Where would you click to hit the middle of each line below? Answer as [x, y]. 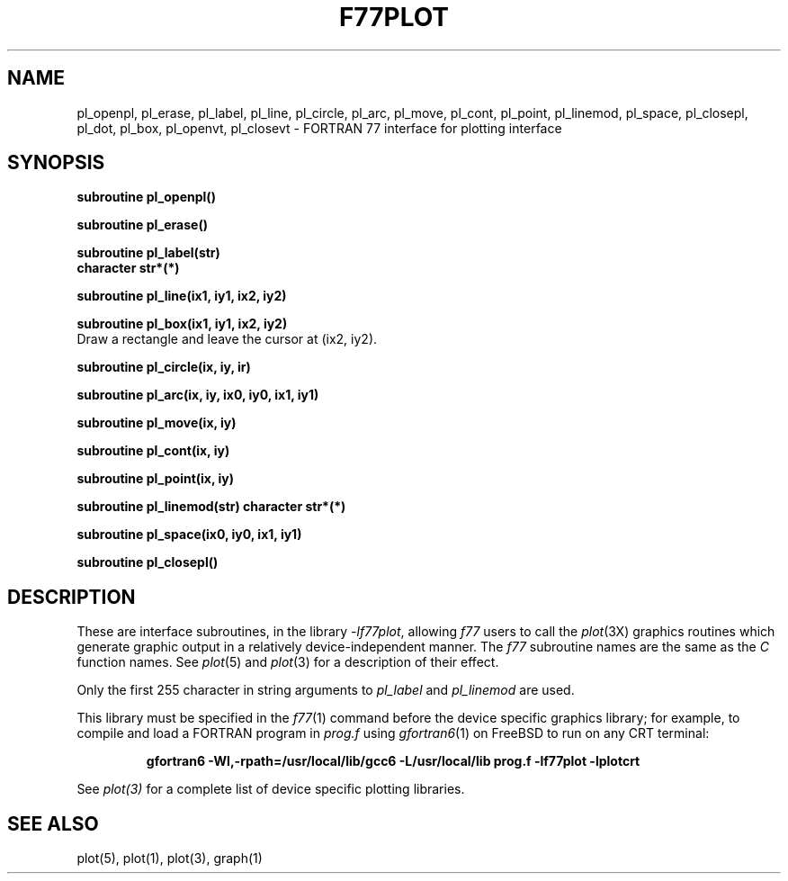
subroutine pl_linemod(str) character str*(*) [211, 507]
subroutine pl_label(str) [148, 253]
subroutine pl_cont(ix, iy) [153, 451]
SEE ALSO [53, 823]
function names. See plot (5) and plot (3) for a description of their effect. [288, 662]
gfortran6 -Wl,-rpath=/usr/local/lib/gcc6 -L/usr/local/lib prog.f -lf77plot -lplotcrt [393, 761]
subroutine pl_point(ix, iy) [156, 479]
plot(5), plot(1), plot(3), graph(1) [170, 859]
